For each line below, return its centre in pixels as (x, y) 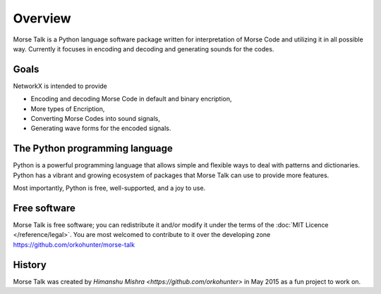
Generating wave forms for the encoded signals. (101, 128)
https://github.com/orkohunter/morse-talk (74, 244)
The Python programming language (93, 149)
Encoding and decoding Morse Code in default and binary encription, (131, 99)
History (30, 265)
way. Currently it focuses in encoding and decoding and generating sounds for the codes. (144, 49)
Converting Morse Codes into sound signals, (95, 119)
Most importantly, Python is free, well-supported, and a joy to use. (109, 188)
